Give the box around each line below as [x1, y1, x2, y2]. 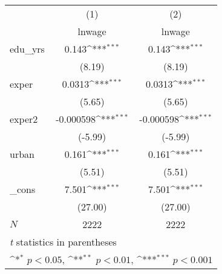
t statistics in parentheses [10, 235, 117, 249]
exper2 [10, 112, 38, 126]
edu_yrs [10, 42, 45, 56]
